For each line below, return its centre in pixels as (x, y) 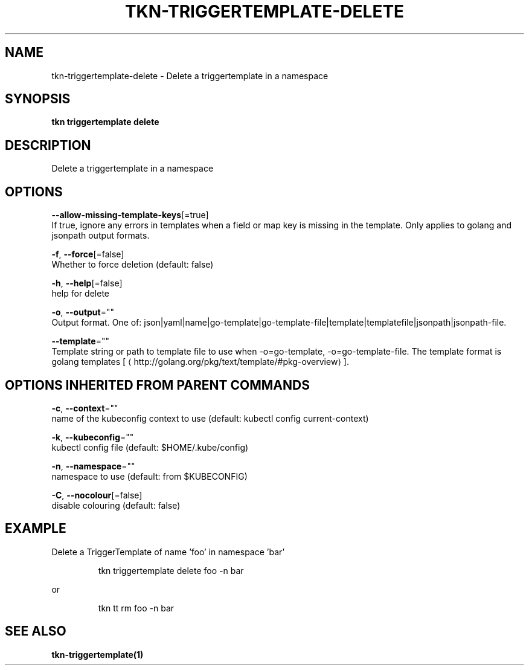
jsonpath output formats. (101, 236)
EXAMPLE (36, 529)
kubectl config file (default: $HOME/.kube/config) (150, 447)
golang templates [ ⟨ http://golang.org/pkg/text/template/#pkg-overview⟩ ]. (200, 362)
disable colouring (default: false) (116, 505)
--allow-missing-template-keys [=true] (130, 215)
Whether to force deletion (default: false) (133, 265)
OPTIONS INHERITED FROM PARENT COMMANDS (157, 385)
